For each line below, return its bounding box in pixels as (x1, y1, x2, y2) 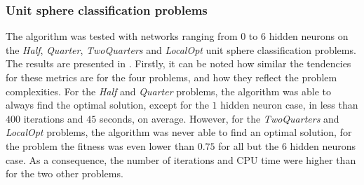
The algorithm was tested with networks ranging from (6, 29, 238, 43)
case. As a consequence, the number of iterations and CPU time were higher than (6, 152, 356, 167)
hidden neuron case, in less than (220, 97, 358, 112)
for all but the (218, 138, 279, 153)
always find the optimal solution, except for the (6, 97, 209, 112)
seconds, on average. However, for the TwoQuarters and (99, 111, 339, 125)
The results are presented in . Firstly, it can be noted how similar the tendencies (6, 56, 351, 71)
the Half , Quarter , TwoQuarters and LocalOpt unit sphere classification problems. (6, 42, 356, 57)
